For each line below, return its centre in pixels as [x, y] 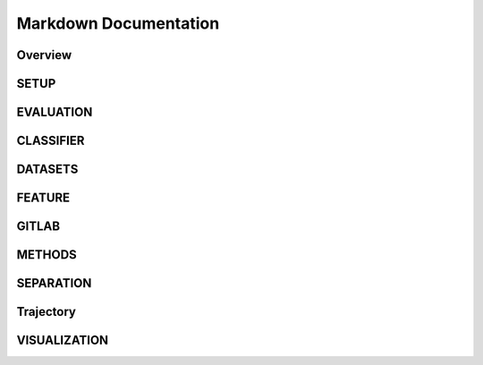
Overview [44, 55]
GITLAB [38, 227]
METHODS [47, 255]
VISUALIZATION [63, 340]
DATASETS [47, 170]
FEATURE [43, 198]
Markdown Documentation [118, 23]
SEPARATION [54, 283]
